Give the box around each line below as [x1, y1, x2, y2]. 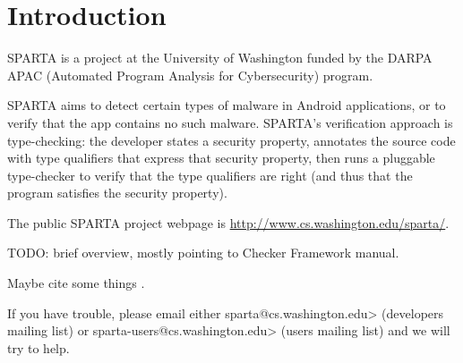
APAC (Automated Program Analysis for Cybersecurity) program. [7, 65, 373, 84]
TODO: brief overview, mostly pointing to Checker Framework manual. [7, 243, 399, 262]
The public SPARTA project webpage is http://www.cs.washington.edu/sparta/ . [7, 213, 450, 232]
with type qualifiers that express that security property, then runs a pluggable [7, 148, 435, 167]
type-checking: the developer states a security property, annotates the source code [7, 131, 456, 149]
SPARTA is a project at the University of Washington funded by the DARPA [7, 48, 433, 67]
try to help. [7, 338, 70, 357]
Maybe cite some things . [7, 274, 145, 292]
